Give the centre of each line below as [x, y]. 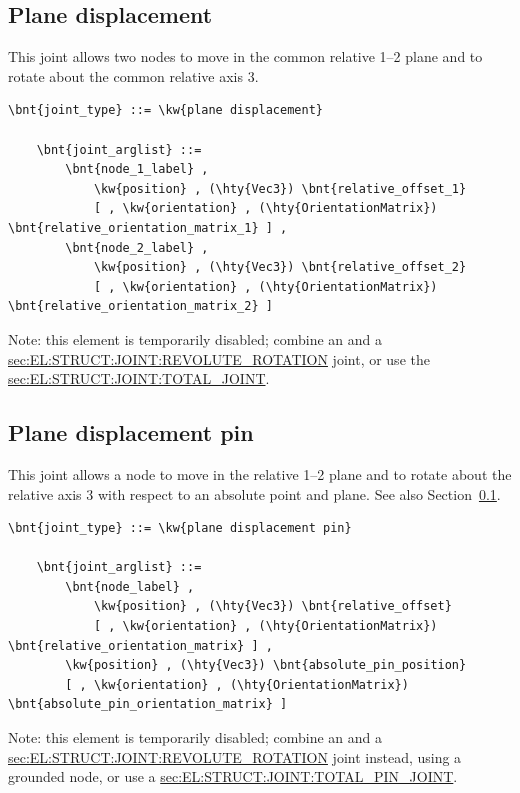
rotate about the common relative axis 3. [133, 75]
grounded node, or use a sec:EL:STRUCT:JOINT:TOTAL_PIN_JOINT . [233, 776]
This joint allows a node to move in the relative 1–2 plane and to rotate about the [260, 473]
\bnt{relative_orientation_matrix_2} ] [140, 306]
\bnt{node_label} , [130, 586]
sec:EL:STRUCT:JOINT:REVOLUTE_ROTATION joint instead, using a [235, 756]
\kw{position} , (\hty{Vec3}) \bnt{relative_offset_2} [280, 267]
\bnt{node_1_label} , [137, 169]
